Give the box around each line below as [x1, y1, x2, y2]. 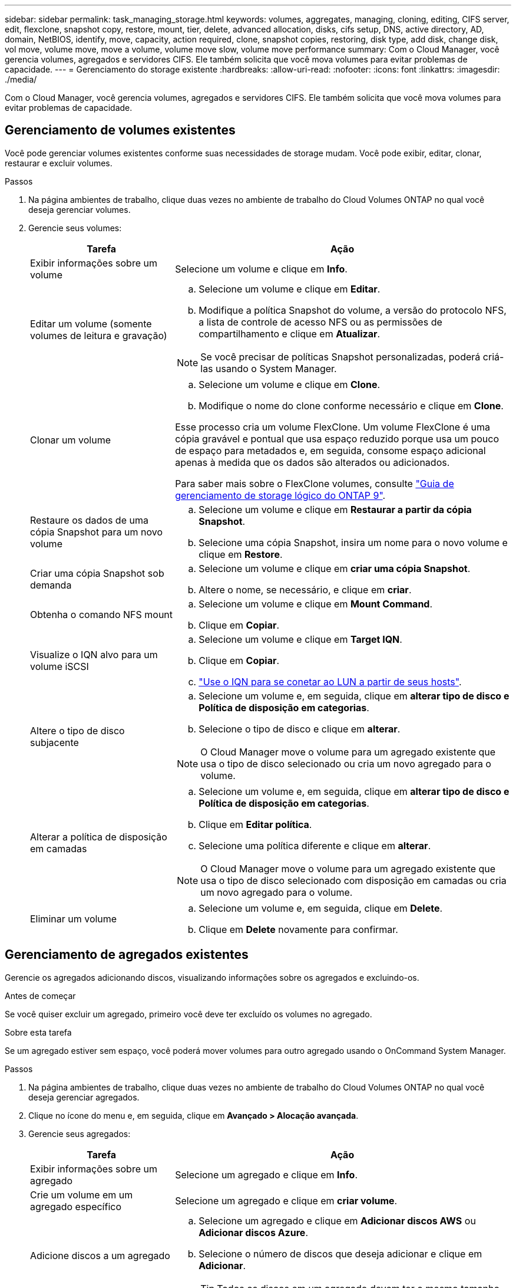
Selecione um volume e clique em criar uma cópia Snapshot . [199, 562, 471, 574]
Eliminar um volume [30, 912, 117, 925]
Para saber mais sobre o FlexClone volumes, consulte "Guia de [175, 477, 454, 489]
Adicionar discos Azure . [199, 1226, 308, 1238]
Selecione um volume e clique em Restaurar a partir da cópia [199, 503, 472, 515]
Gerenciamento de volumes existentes [5, 123, 236, 138]
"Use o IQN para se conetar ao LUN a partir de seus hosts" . [199, 675, 462, 688]
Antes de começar [5, 990, 76, 1001]
